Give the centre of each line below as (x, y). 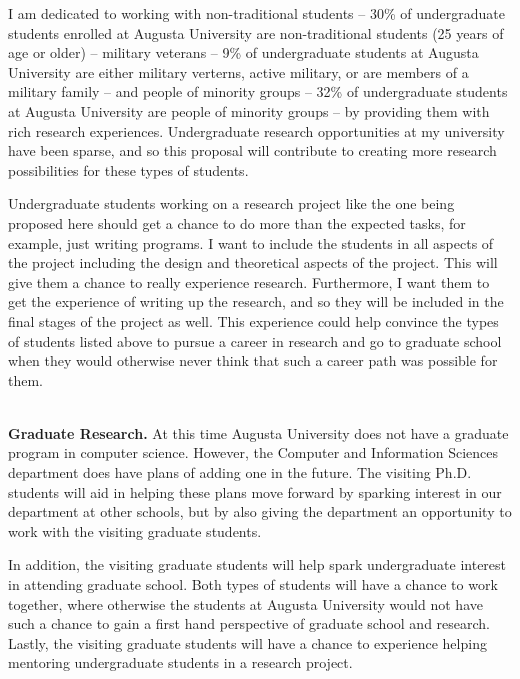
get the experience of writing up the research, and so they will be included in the (256, 301)
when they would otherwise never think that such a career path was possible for (253, 360)
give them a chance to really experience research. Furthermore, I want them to (249, 281)
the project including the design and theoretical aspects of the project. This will (253, 262)
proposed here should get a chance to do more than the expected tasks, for (237, 222)
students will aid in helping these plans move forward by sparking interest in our (255, 491)
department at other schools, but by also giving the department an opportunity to (260, 511)
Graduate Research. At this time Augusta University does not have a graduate (258, 432)
